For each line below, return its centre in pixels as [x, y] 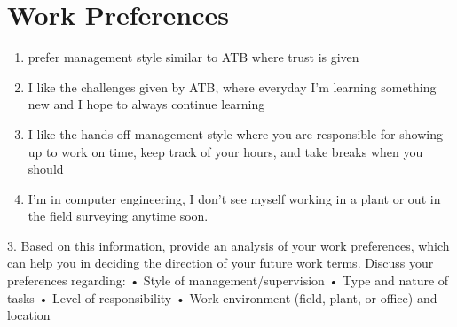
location [29, 315]
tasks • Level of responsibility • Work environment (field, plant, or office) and [222, 297]
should [46, 169]
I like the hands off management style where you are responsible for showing [235, 133]
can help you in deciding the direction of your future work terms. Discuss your [221, 263]
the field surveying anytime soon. [118, 216]
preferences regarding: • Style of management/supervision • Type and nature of [228, 280]
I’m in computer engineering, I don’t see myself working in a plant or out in [234, 198]
